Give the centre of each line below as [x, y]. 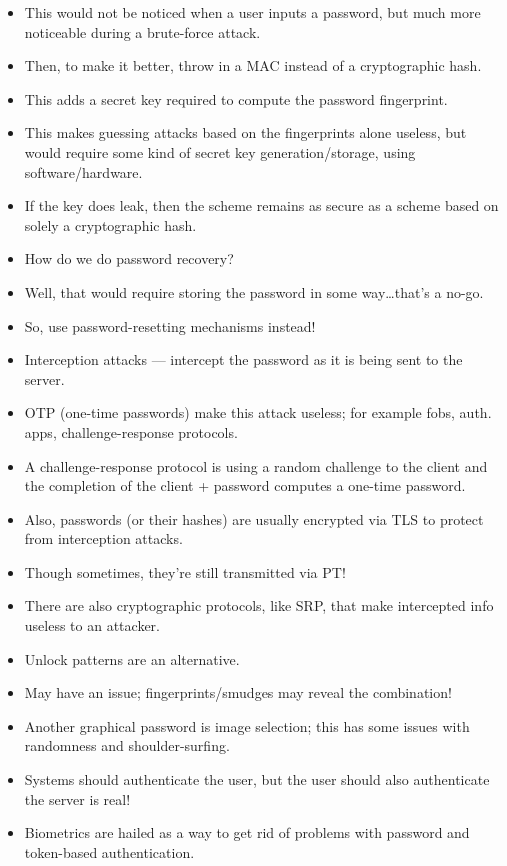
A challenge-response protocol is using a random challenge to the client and [256, 465]
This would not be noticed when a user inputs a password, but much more [252, 12]
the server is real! [77, 798]
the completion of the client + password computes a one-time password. [245, 485]
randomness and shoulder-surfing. [127, 745]
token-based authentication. [109, 851]
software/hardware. [83, 171]
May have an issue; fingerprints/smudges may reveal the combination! [238, 692]
